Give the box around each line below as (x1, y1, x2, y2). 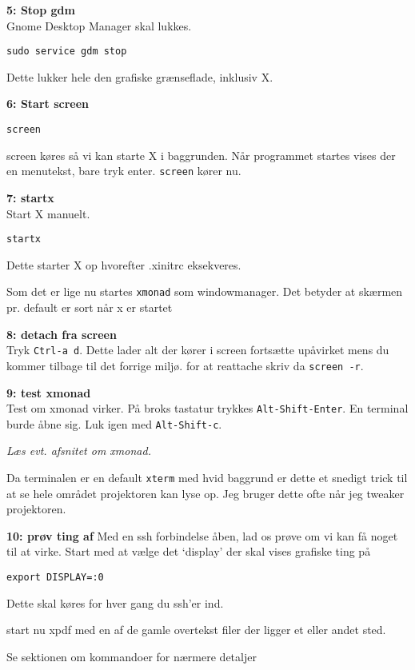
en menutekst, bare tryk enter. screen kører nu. (6, 162, 241, 179)
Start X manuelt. (6, 205, 90, 221)
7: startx (6, 189, 54, 205)
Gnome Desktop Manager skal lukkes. (6, 17, 192, 34)
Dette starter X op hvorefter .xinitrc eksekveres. (6, 256, 241, 273)
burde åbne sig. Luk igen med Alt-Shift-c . (6, 415, 222, 432)
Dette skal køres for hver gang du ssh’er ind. (6, 594, 224, 611)
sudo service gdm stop (6, 46, 127, 58)
